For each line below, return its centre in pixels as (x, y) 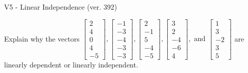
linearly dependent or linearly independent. (71, 64)
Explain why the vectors (42, 38)
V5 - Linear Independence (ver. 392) (61, 7)
